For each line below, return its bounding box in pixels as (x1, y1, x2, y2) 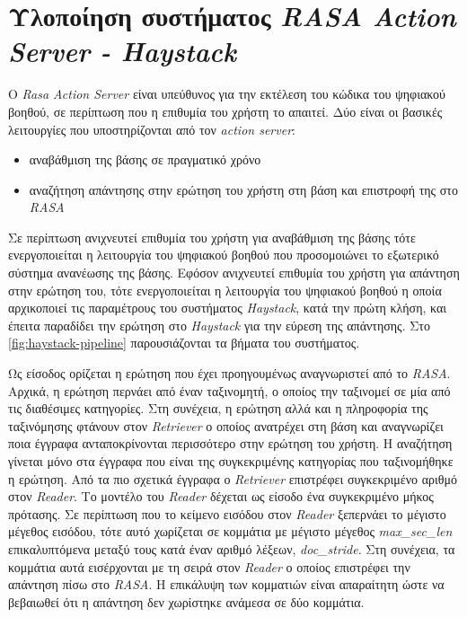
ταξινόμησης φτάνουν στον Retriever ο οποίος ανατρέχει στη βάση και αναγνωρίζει (8, 416, 444, 435)
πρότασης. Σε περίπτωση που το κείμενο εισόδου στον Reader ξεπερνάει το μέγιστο (8, 504, 446, 523)
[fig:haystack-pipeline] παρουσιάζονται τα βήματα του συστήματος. (8, 333, 360, 352)
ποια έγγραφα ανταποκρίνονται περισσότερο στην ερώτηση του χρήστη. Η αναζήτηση (8, 434, 453, 453)
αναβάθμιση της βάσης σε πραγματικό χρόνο (29, 150, 261, 169)
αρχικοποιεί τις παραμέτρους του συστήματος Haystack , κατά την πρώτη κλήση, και (8, 298, 447, 317)
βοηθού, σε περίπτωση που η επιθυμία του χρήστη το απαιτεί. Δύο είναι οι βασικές (8, 101, 443, 120)
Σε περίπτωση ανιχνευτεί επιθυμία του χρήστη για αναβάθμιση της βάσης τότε (8, 227, 416, 246)
